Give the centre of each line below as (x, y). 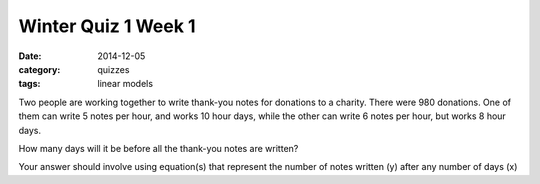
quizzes (113, 69)
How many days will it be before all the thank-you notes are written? (158, 148)
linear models (125, 84)
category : (39, 69)
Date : (30, 56)
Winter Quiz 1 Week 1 (107, 26)
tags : (29, 84)
